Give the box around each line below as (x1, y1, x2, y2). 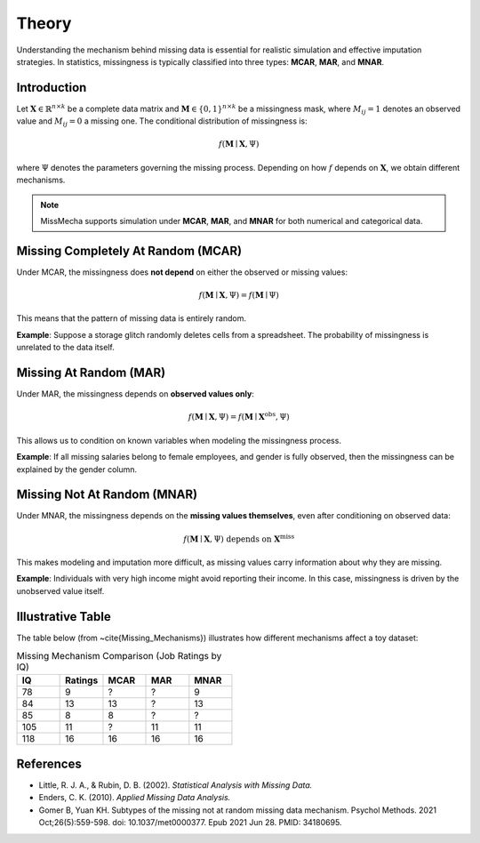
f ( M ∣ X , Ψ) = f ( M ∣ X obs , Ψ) (188, 410, 290, 422)
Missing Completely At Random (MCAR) (16, 243, 243, 258)
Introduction (16, 80, 87, 95)
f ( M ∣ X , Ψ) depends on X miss (183, 532, 295, 544)
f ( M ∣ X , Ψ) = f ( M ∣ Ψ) (198, 290, 280, 301)
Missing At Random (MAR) (16, 365, 166, 381)
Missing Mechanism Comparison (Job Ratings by (16, 650, 222, 662)
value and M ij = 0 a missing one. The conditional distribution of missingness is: (16, 116, 308, 129)
